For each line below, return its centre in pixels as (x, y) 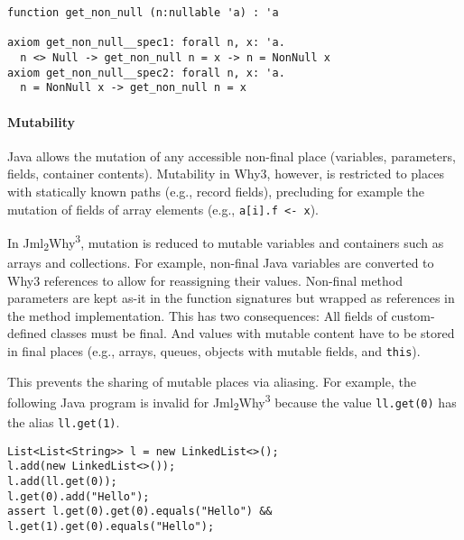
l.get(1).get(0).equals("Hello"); (111, 526)
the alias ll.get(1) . (64, 421)
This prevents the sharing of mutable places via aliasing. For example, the (212, 381)
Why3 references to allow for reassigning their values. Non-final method (205, 280)
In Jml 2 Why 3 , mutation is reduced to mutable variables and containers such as (226, 243)
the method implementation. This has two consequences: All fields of (197, 315)
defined (27, 333)
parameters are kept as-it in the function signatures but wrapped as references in (231, 298)
